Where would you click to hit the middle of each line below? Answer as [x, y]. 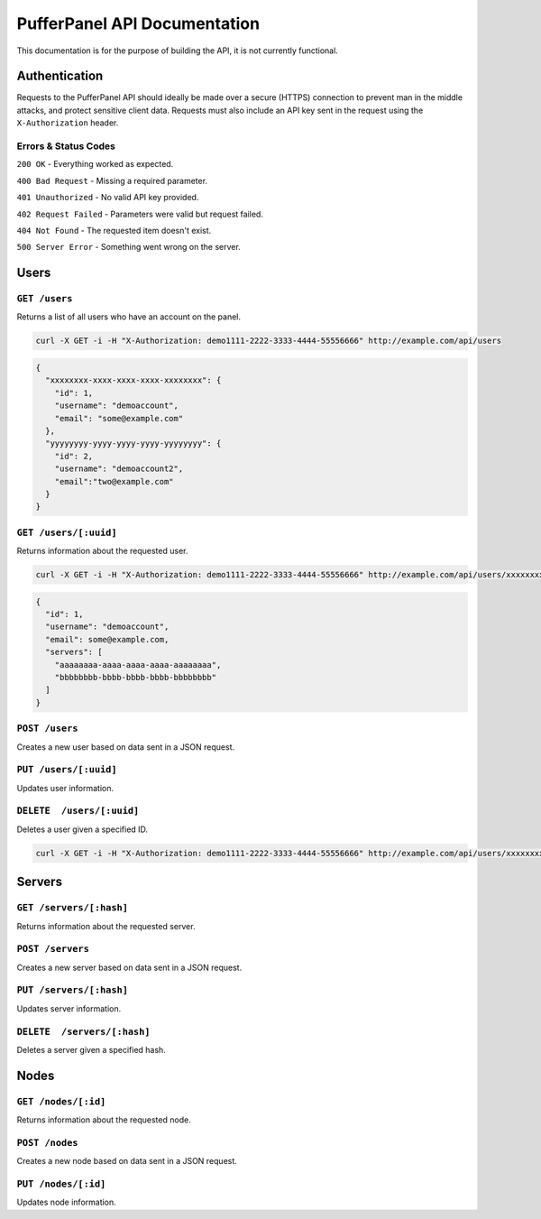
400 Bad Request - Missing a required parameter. [112, 180]
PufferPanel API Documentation [138, 23]
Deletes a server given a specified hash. [91, 1049]
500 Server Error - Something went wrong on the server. [128, 247]
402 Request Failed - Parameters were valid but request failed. [140, 214]
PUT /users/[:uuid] [67, 770]
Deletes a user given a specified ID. [83, 829]
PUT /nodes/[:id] [61, 1184]
